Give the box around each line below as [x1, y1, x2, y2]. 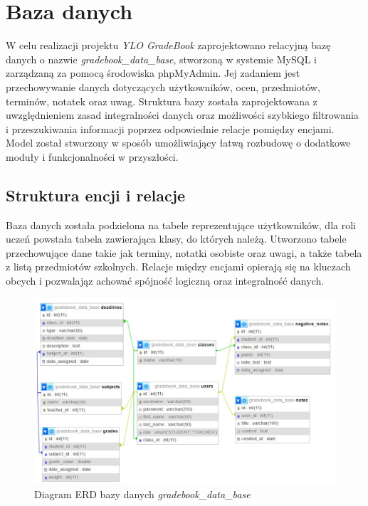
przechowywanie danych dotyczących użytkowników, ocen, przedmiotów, [6, 79, 320, 94]
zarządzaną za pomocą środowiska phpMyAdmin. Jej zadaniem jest [6, 65, 300, 80]
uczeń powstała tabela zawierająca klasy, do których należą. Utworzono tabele [6, 231, 347, 246]
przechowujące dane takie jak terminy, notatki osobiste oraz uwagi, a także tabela [6, 245, 362, 260]
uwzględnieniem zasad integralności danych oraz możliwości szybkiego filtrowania [6, 107, 359, 122]
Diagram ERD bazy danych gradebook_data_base [34, 486, 251, 501]
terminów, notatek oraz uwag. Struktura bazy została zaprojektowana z [6, 93, 317, 108]
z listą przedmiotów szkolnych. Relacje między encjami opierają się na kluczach [6, 259, 351, 274]
